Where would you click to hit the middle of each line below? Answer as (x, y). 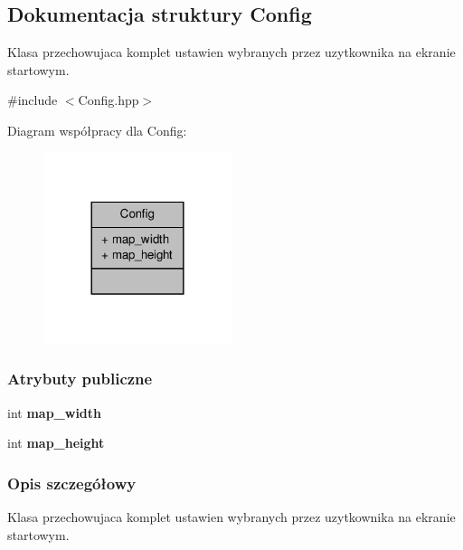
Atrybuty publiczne (80, 379)
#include (33, 100)
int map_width (55, 412)
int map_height (56, 443)
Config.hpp (109, 100)
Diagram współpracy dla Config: (97, 130)
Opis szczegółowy (72, 483)
